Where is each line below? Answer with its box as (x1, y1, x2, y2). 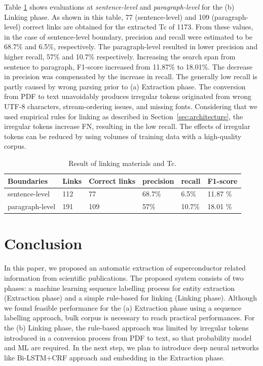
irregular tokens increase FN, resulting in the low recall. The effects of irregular (4, 121, 250, 131)
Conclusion (4, 233, 83, 254)
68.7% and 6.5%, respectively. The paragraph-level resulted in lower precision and (4, 41, 258, 52)
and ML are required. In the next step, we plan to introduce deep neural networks (4, 342, 259, 353)
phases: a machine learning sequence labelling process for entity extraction (4, 282, 235, 293)
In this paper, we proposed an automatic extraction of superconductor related (4, 262, 246, 273)
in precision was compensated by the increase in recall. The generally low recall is (4, 71, 257, 82)
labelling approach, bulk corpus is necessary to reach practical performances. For (4, 312, 255, 323)
